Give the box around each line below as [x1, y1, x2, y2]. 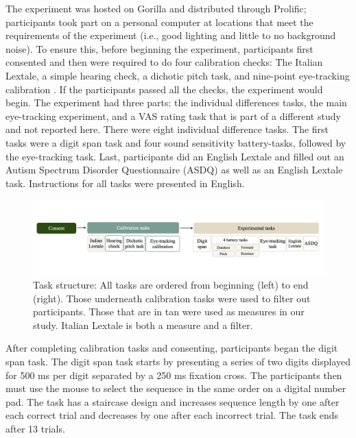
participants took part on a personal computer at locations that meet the [5, 14, 313, 29]
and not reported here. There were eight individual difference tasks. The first [5, 122, 329, 136]
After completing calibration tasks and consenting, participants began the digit [5, 341, 338, 355]
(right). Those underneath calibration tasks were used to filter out [33, 291, 311, 305]
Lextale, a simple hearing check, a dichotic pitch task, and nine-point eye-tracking [5, 68, 350, 82]
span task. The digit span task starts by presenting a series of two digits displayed [5, 354, 351, 369]
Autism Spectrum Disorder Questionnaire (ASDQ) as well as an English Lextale [5, 162, 343, 177]
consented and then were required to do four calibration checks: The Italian [5, 55, 323, 69]
